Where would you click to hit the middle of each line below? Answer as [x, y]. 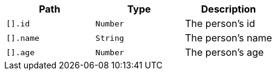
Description [229, 9]
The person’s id [220, 23]
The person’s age [225, 52]
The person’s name [229, 38]
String [110, 38]
